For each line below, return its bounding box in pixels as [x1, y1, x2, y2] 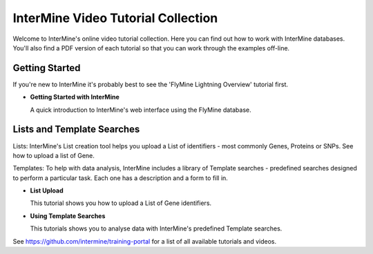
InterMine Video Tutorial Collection [12, 10, 218, 26]
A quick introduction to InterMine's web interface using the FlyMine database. [30, 106, 251, 114]
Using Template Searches [30, 211, 106, 220]
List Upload [30, 186, 64, 195]
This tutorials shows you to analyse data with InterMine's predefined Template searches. [30, 224, 283, 233]
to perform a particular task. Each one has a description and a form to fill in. [12, 173, 228, 182]
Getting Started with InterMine [30, 93, 120, 101]
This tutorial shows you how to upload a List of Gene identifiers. [30, 199, 212, 207]
